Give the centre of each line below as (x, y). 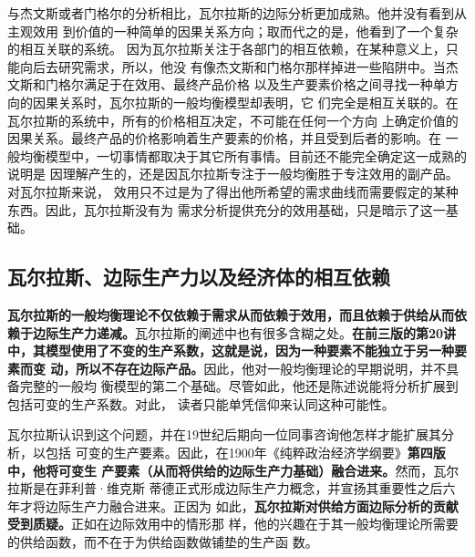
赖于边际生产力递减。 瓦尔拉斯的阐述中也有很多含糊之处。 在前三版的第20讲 (232, 332)
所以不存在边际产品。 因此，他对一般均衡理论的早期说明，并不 (261, 368)
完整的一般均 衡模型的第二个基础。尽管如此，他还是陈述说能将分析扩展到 (239, 386)
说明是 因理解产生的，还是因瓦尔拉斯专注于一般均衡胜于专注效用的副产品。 (233, 174)
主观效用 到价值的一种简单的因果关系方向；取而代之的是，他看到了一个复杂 (233, 31)
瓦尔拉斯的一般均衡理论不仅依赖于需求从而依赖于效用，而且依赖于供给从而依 (237, 314)
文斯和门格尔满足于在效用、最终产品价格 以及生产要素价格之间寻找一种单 (227, 84)
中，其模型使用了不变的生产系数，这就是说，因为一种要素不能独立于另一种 (231, 351)
